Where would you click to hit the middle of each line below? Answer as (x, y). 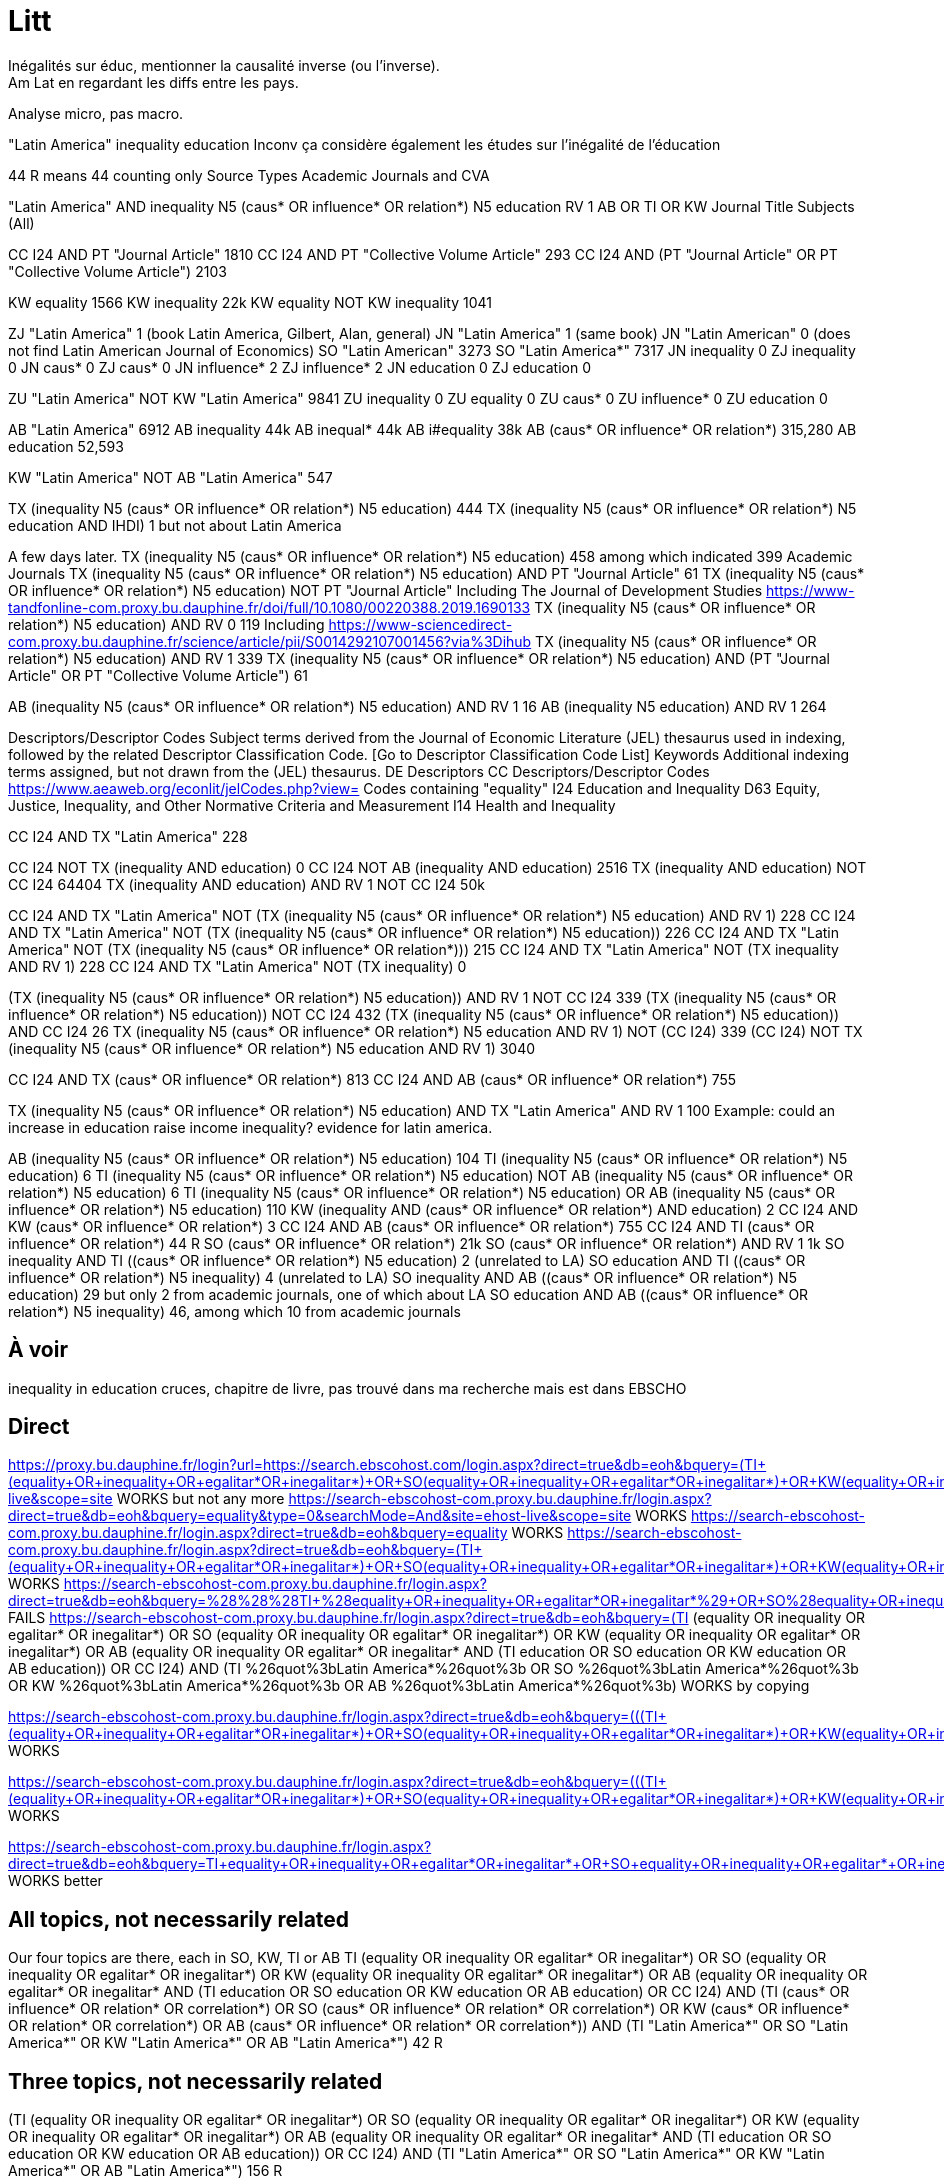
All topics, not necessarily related (179, 1919)
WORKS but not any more (200, 1499)
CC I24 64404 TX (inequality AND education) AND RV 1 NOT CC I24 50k (246, 884)
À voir (38, 1350)
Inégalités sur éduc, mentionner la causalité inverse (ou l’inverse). (224, 65)
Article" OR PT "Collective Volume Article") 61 (158, 675)
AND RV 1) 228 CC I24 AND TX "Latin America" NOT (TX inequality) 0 (237, 966)
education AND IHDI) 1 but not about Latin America (175, 525)
